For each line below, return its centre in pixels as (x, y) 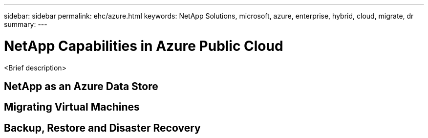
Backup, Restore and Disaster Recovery (102, 128)
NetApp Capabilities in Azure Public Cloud (144, 46)
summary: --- (26, 24)
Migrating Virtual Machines (72, 107)
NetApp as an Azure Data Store (81, 86)
